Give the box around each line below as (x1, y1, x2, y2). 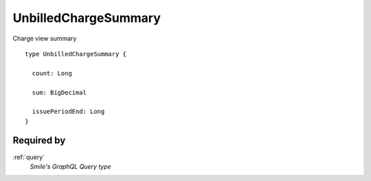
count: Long (32, 69, 72, 77)
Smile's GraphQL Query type (30, 162, 111, 171)
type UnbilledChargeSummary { (25, 50, 127, 58)
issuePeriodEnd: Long (32, 108, 105, 116)
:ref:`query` (12, 153, 45, 161)
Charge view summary (12, 34, 77, 43)
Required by (12, 134, 66, 147)
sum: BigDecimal (32, 88, 87, 96)
